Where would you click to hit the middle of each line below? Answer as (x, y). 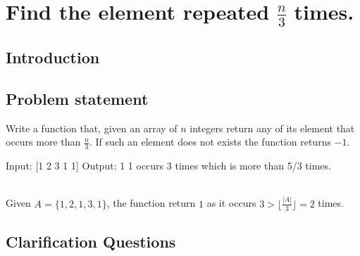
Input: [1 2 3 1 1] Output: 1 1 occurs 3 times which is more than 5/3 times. (168, 166)
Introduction (53, 57)
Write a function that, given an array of (92, 128)
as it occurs (231, 203)
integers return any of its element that (272, 128)
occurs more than (43, 142)
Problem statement (77, 99)
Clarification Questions (91, 241)
